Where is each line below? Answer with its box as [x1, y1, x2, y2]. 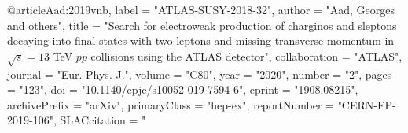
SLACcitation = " [60, 112, 146, 128]
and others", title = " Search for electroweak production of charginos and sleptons [7, 17, 397, 33]
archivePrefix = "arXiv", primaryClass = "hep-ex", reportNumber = [7, 96, 334, 113]
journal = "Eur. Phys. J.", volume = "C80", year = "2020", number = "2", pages [7, 65, 392, 82]
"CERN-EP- [337, 96, 396, 113]
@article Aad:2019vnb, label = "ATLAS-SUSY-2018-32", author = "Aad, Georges [7, 2, 395, 17]
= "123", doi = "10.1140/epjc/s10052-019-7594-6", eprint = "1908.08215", [7, 81, 358, 98]
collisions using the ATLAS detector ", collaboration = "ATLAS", [90, 47, 402, 64]
